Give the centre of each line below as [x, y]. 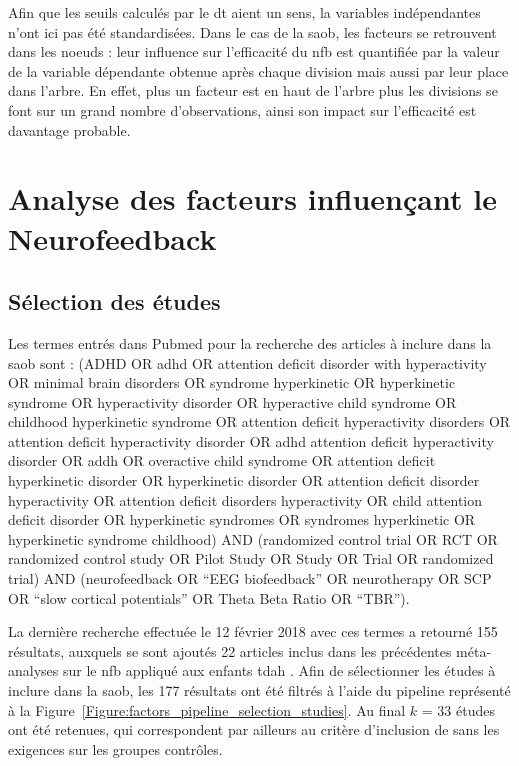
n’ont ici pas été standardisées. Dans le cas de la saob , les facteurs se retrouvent [252, 31]
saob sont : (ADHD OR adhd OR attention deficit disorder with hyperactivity [247, 362]
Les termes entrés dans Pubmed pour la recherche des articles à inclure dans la [250, 342]
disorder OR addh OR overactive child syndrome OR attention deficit [222, 460]
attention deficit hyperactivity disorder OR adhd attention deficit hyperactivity [251, 440]
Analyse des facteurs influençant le [252, 198]
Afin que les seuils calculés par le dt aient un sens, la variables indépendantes [244, 12]
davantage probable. [69, 129]
